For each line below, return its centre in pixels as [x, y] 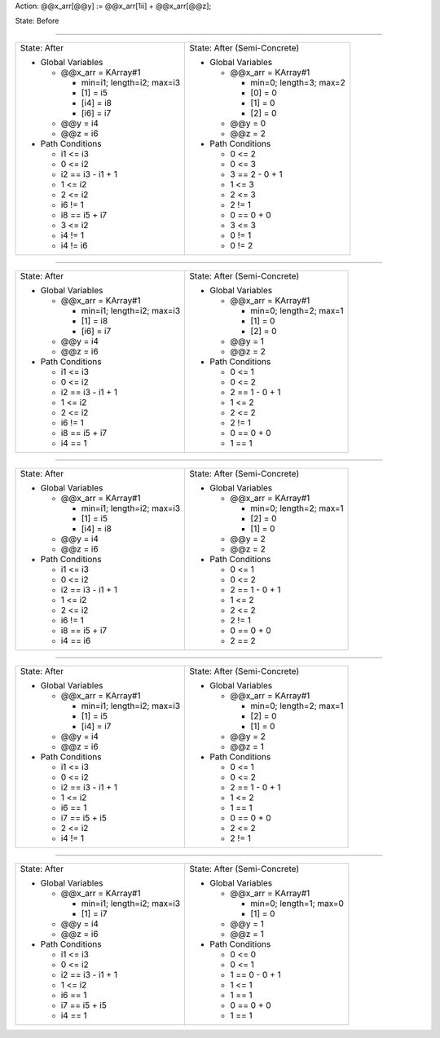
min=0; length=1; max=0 [297, 903]
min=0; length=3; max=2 [298, 82]
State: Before [37, 21]
